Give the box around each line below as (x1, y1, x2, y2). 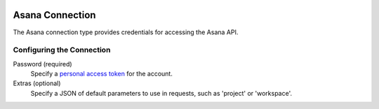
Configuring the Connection (13, 45, 111, 55)
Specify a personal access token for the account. (30, 70, 173, 78)
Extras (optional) (13, 79, 61, 87)
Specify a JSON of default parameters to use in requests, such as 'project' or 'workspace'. (30, 89, 293, 97)
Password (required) (13, 59, 73, 68)
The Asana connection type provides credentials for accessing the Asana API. (13, 28, 239, 36)
